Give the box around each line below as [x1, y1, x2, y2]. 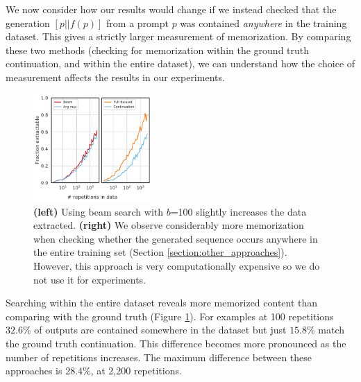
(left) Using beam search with [33, 204, 163, 218]
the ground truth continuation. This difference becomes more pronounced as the [6, 336, 346, 351]
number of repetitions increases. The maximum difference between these [6, 349, 312, 364]
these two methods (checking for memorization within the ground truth [6, 42, 310, 57]
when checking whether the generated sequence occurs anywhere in [33, 231, 318, 245]
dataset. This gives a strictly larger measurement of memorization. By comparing [6, 29, 351, 44]
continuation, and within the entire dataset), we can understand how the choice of [6, 56, 355, 71]
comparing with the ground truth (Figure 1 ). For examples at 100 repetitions [6, 309, 334, 323]
